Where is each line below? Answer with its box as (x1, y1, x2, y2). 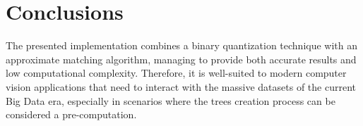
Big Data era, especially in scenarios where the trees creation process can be (6, 93, 335, 108)
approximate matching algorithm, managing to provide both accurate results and (6, 51, 357, 66)
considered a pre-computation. (6, 107, 137, 122)
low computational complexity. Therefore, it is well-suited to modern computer (6, 65, 347, 80)
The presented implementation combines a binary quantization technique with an (6, 38, 358, 53)
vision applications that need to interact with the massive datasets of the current (6, 79, 357, 94)
